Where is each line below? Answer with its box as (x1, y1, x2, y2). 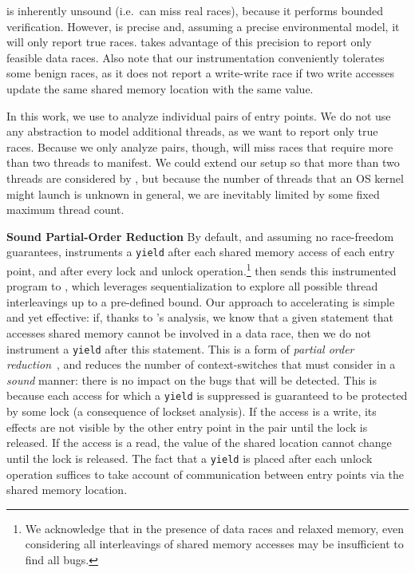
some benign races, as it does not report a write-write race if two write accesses (6, 65, 395, 81)
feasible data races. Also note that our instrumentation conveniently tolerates (6, 49, 385, 65)
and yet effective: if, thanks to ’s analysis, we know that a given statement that (6, 309, 393, 326)
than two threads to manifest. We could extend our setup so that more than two (6, 154, 400, 171)
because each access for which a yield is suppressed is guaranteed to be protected (6, 387, 408, 404)
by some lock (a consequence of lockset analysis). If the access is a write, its (6, 403, 377, 420)
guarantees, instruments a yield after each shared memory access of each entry (6, 243, 395, 260)
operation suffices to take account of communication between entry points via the (6, 465, 405, 482)
